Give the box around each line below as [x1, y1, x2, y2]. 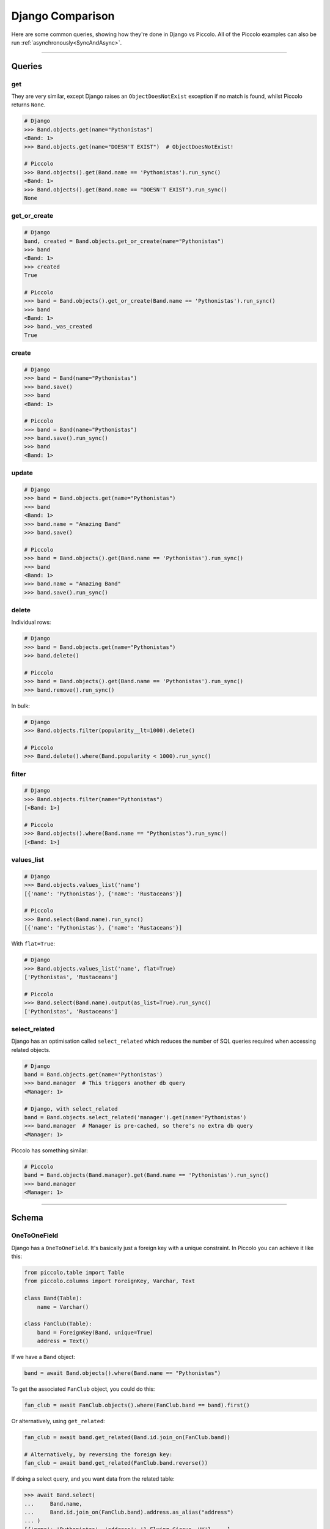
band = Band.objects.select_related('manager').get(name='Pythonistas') [24, 1114, 247, 1121]
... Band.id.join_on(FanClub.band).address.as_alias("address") [24, 1509, 234, 1516]
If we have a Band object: [11, 1353, 76, 1361]
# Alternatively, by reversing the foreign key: [24, 1451, 173, 1458]
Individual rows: [11, 618, 51, 626]
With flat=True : [11, 940, 55, 947]
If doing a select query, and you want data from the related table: [11, 1475, 175, 1483]
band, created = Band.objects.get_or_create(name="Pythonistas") [24, 237, 224, 245]
